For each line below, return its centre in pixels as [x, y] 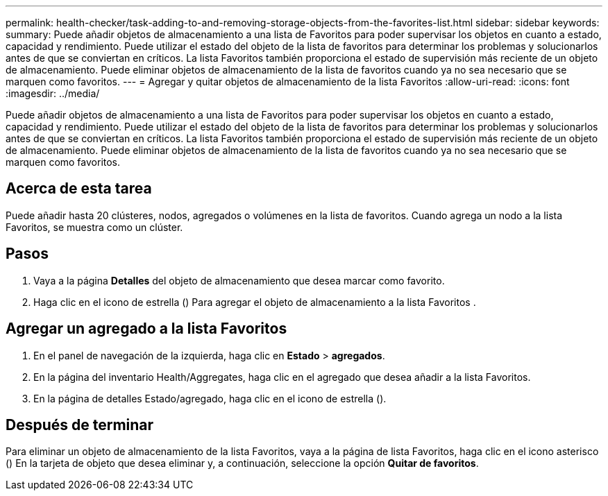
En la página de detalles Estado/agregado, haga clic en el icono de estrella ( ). [210, 398]
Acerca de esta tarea [79, 189]
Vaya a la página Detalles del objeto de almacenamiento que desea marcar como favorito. [239, 280]
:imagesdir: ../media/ [53, 93]
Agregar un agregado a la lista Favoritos [146, 329]
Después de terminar [80, 425]
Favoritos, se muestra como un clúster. [94, 227]
